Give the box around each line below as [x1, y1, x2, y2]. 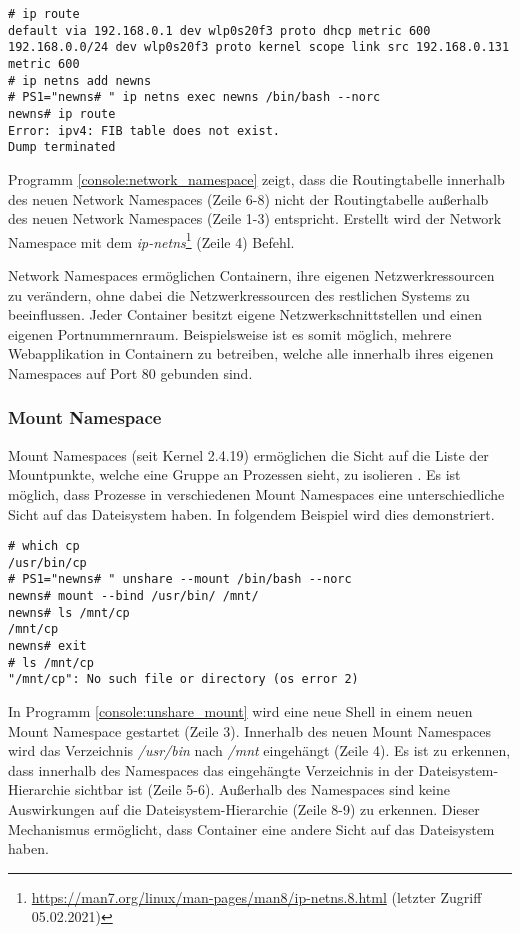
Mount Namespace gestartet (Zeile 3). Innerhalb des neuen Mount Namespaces [8, 720, 492, 741]
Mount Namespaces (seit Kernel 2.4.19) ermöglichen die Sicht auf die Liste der [8, 444, 489, 465]
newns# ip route [8, 106, 116, 121]
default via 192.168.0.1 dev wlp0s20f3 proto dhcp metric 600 [8, 23, 431, 38]
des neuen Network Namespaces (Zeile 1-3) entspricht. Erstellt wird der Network [8, 208, 502, 229]
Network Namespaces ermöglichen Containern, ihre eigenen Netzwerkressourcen [8, 264, 495, 285]
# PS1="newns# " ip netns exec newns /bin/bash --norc [8, 90, 381, 105]
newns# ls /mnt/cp [8, 605, 130, 620]
